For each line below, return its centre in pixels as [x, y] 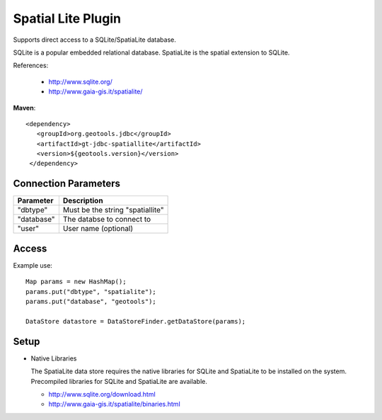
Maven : [24, 108]
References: [31, 66]
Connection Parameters [66, 184]
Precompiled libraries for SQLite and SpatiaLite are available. [119, 381]
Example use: [33, 265]
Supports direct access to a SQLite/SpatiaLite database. [95, 40]
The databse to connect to [107, 220]
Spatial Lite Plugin [67, 18]
